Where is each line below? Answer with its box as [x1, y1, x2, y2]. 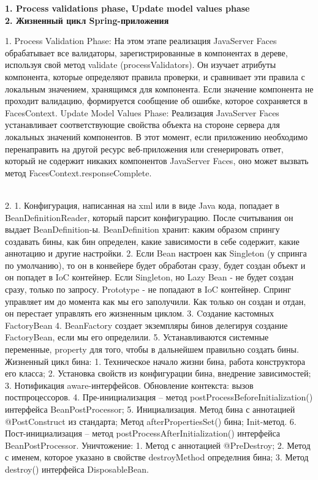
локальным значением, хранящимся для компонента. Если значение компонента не [5, 82, 314, 95]
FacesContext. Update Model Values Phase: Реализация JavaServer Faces [5, 106, 279, 119]
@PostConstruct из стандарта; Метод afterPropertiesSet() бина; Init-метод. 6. [5, 414, 297, 427]
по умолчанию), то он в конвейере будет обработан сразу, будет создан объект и [5, 258, 306, 271]
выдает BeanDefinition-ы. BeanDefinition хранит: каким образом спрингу [5, 223, 280, 236]
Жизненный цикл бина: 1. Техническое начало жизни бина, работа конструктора [5, 354, 306, 367]
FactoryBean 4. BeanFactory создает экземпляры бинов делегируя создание [5, 318, 288, 331]
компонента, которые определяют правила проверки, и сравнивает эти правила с [5, 70, 305, 83]
